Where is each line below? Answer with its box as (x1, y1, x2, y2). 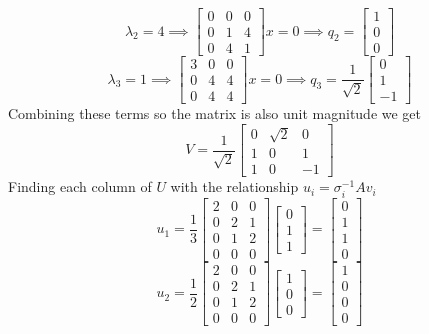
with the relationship (170, 176, 299, 197)
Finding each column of (8, 176, 152, 197)
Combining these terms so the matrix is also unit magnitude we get (8, 103, 422, 124)
